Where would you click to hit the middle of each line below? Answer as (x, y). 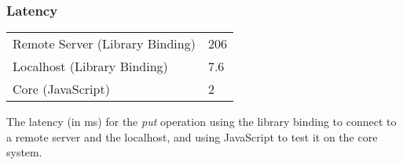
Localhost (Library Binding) (90, 66)
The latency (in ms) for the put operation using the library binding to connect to (201, 122)
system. (24, 152)
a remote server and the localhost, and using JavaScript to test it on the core (192, 136)
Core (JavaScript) (61, 89)
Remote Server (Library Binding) (104, 44)
